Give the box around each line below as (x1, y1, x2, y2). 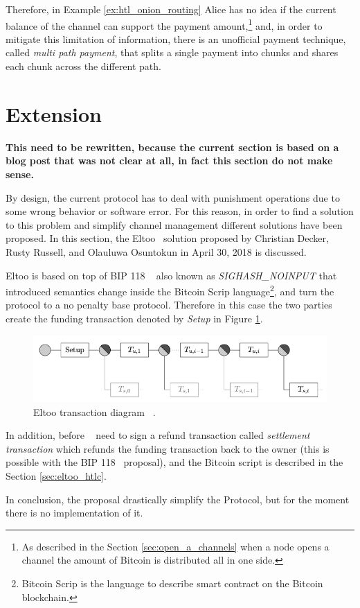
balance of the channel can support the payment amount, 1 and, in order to (6, 16, 323, 33)
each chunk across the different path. (6, 59, 161, 73)
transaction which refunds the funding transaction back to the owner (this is (6, 441, 330, 455)
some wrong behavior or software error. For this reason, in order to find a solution (6, 204, 354, 218)
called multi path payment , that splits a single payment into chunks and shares (6, 45, 339, 60)
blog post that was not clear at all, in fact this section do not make (6, 153, 333, 168)
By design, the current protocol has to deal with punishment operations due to (6, 190, 340, 205)
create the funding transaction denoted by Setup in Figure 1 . (6, 311, 263, 325)
